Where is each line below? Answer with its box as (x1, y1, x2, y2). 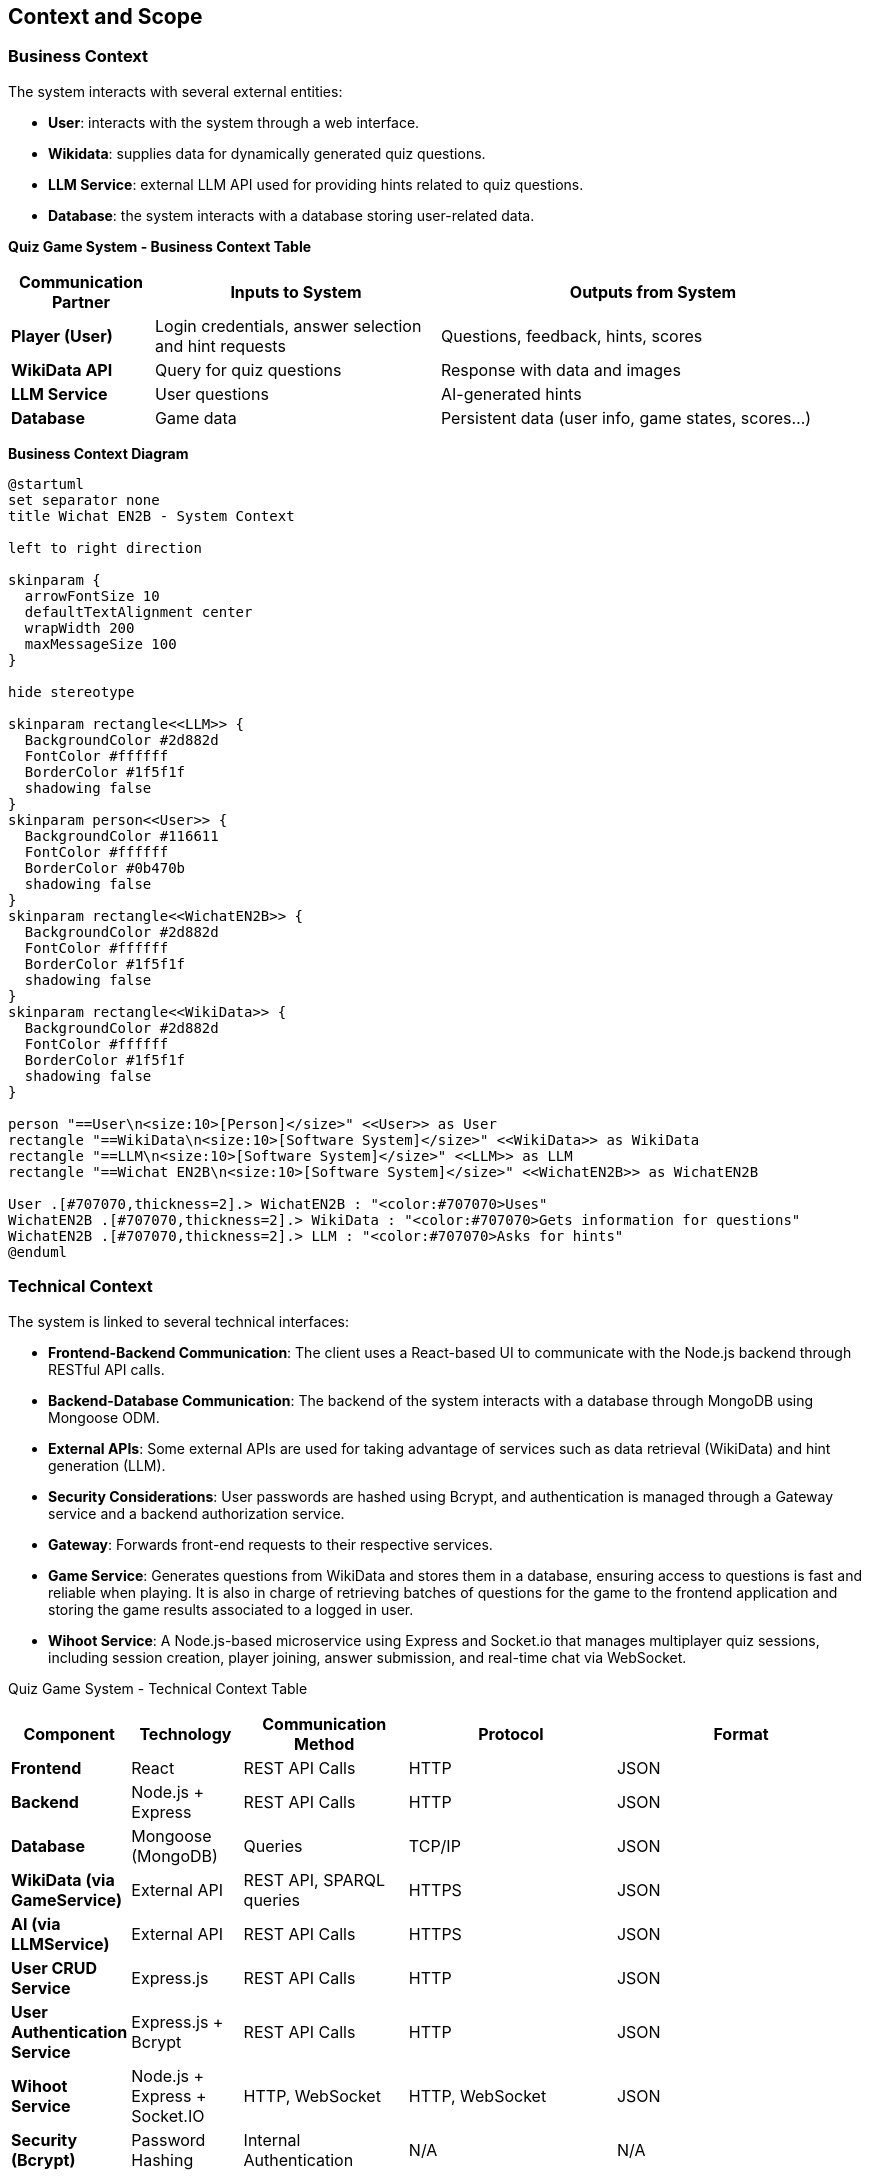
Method (294, 1733, 355, 1754)
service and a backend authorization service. (48, 1504, 345, 1522)
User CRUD (11, 1957, 98, 1978)
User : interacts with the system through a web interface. (48, 113, 420, 131)
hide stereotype (8, 683, 135, 700)
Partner (51, 291, 111, 312)
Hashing (131, 2149, 194, 2170)
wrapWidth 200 (24, 619, 135, 636)
